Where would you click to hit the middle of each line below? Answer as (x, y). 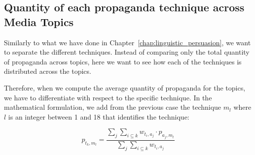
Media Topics (39, 21)
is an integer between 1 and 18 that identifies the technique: (99, 116)
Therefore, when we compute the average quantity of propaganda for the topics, (125, 87)
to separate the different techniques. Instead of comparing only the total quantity (127, 52)
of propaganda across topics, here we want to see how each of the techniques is (123, 61)
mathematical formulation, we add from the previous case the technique (113, 107)
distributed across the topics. (48, 71)
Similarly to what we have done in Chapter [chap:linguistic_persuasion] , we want (127, 42)
